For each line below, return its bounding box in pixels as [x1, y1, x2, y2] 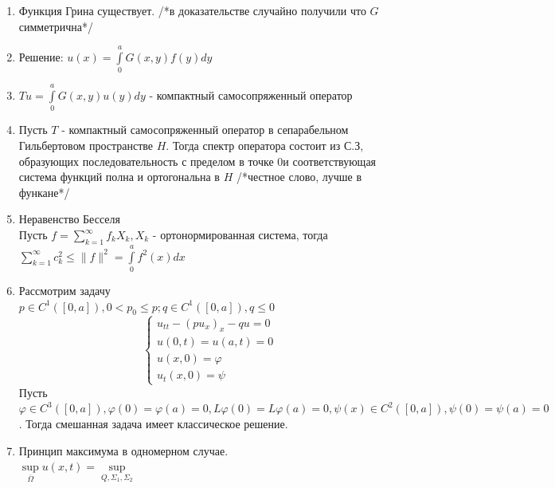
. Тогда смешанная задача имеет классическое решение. [18, 415, 288, 431]
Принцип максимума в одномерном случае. [18, 442, 229, 458]
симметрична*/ [18, 18, 93, 34]
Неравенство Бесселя [18, 211, 120, 227]
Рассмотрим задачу [18, 281, 111, 298]
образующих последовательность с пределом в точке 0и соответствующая [18, 152, 377, 169]
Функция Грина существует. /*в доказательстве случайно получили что [18, 2, 366, 18]
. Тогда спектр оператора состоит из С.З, [166, 137, 364, 154]
